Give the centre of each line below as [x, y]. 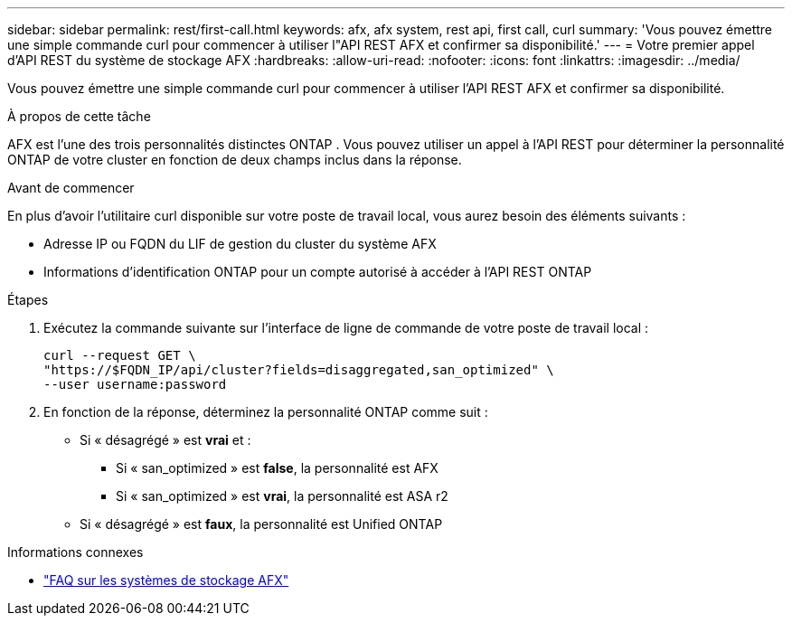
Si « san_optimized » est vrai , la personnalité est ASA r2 [282, 496]
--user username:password [135, 384]
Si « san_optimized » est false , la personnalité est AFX [277, 468]
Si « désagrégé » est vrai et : [165, 440]
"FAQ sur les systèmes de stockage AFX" [166, 580]
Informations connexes [75, 552]
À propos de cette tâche [79, 116]
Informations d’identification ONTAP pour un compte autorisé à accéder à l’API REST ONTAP [318, 272]
